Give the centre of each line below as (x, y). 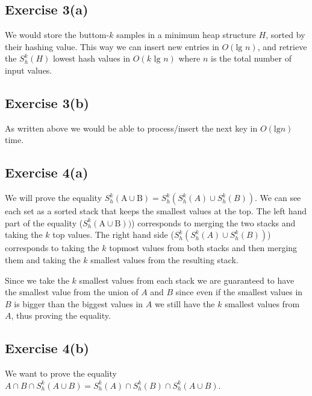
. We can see (278, 198)
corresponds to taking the (52, 248)
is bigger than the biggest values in (79, 303)
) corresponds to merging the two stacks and (214, 222)
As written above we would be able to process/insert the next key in (131, 128)
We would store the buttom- (57, 35)
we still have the (185, 303)
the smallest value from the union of (72, 292)
